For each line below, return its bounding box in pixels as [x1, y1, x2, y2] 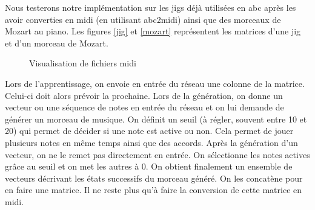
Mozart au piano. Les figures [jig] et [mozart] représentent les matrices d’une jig [5, 25, 301, 37]
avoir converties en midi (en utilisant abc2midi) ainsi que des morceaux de [5, 13, 281, 25]
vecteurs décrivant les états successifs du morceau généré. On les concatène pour [5, 171, 303, 184]
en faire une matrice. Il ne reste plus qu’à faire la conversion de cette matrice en [5, 183, 302, 196]
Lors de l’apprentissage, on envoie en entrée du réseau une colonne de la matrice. [5, 77, 305, 89]
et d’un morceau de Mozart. [5, 36, 108, 49]
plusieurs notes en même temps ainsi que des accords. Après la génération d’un [5, 136, 298, 148]
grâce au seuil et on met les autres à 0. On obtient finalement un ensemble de [5, 160, 293, 173]
